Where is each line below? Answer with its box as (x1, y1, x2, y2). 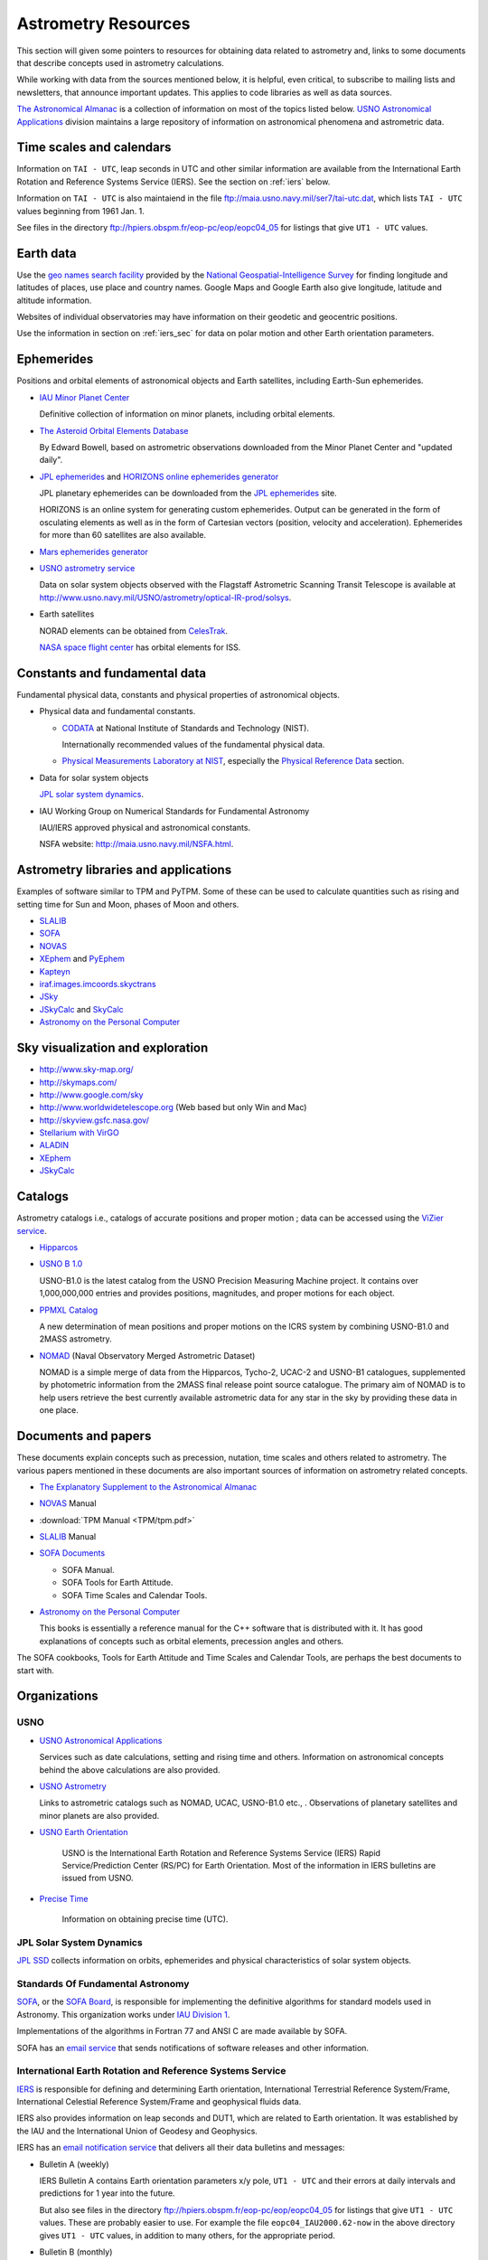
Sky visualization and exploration (16, 1041, 209, 1056)
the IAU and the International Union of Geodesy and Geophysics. (16, 2125, 258, 2136)
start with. (16, 1664, 54, 1676)
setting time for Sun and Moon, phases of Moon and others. (16, 899, 239, 909)
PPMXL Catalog (39, 1304, 99, 1315)
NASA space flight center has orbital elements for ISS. (39, 642, 241, 653)
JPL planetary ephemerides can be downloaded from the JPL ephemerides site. (39, 488, 338, 499)
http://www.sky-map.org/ (39, 1064, 135, 1075)
